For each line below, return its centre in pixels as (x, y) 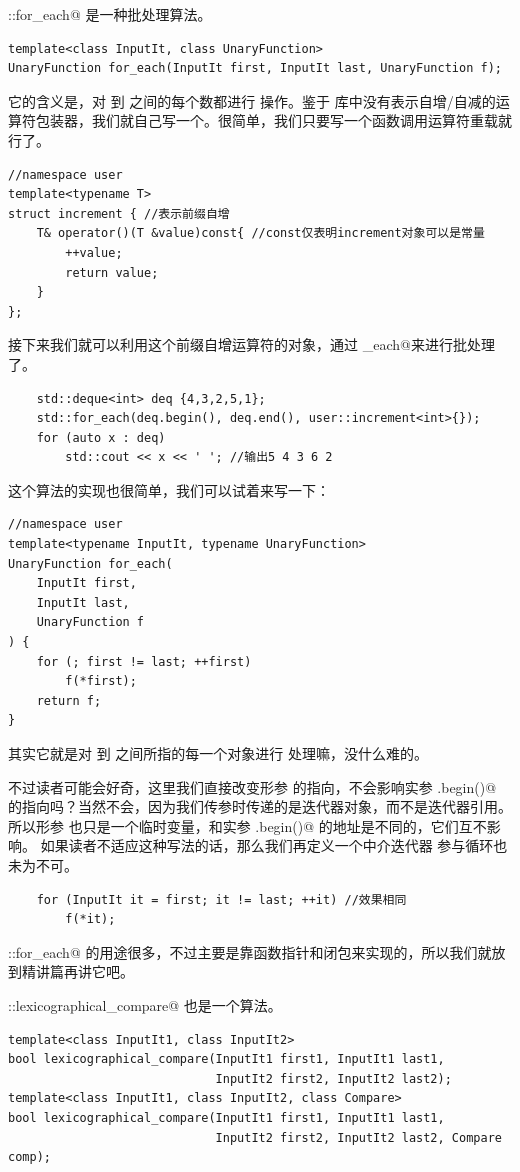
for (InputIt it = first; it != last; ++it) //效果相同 (221, 899)
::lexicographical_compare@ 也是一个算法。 (145, 1004)
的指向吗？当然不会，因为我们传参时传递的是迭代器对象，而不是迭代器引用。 (260, 806)
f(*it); (90, 919)
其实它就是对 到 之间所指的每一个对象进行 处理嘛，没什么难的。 (218, 753)
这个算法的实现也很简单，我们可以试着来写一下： (169, 489)
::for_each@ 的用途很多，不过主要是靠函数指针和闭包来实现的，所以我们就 (250, 951)
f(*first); (101, 681)
